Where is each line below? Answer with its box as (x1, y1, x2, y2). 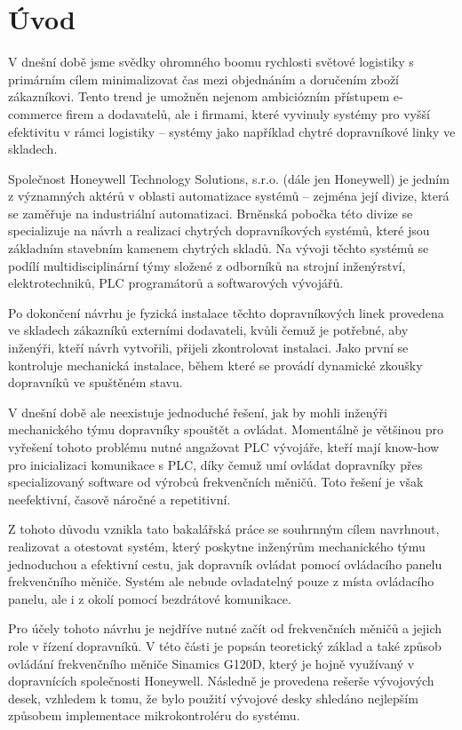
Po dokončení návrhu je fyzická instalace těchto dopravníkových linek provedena (8, 303, 444, 321)
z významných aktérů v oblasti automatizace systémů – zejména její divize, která (8, 186, 450, 205)
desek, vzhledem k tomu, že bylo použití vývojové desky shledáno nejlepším (8, 688, 418, 707)
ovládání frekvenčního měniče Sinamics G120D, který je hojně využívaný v (8, 654, 415, 672)
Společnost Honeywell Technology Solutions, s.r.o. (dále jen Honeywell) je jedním (8, 169, 450, 187)
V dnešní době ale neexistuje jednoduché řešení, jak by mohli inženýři (8, 402, 387, 421)
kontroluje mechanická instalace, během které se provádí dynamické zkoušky (8, 355, 423, 374)
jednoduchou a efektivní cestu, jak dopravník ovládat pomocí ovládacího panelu (8, 554, 442, 573)
